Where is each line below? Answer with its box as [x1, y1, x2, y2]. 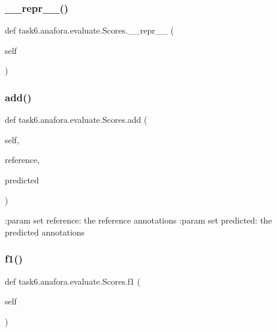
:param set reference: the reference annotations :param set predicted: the [5, 214, 272, 227]
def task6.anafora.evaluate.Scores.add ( [5, 113, 147, 126]
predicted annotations [5, 225, 85, 238]
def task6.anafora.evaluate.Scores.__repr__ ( [5, 24, 174, 37]
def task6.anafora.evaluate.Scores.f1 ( [5, 274, 141, 287]
